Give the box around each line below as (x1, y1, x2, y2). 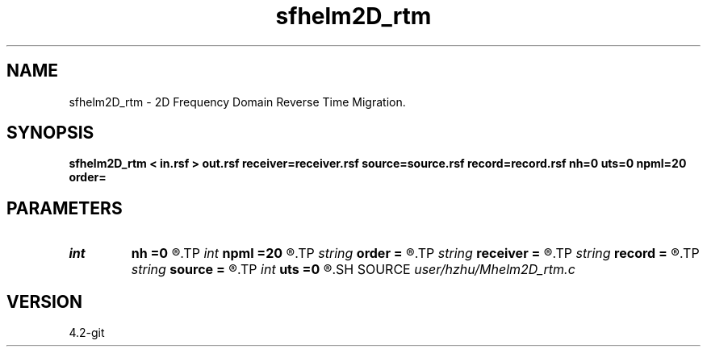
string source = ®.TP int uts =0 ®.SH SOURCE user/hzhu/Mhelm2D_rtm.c (131, 261, 575, 278)
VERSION (6, 291, 83, 312)
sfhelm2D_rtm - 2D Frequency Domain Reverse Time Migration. (69, 94, 406, 109)
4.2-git (69, 326, 105, 340)
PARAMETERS (6, 197, 123, 218)
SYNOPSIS (6, 123, 94, 143)
